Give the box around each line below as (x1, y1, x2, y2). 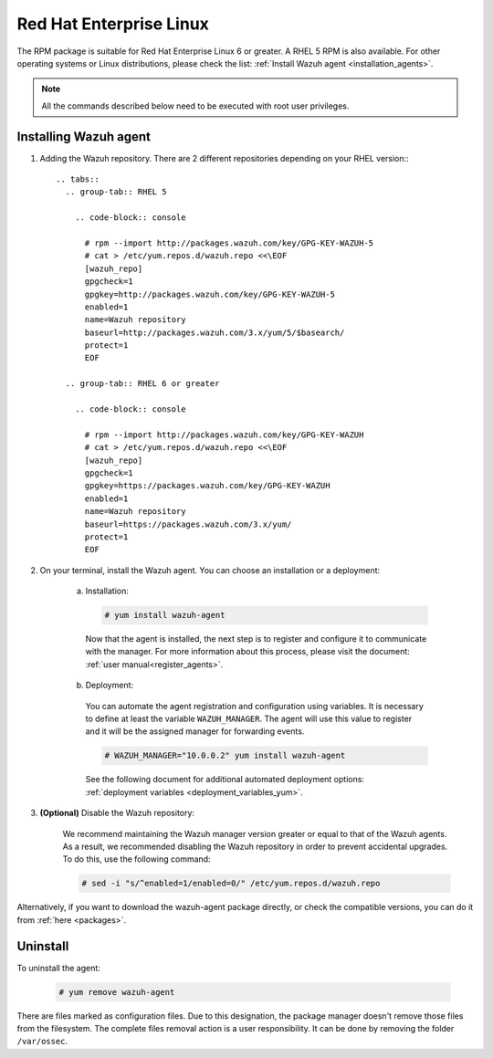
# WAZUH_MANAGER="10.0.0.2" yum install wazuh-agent (104, 750, 346, 761)
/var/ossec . (16, 1036, 68, 1047)
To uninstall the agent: (16, 962, 100, 973)
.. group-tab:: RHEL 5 (65, 187, 167, 197)
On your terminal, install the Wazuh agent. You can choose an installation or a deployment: (39, 564, 381, 575)
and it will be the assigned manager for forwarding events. (85, 726, 305, 737)
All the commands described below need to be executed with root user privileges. (41, 100, 350, 111)
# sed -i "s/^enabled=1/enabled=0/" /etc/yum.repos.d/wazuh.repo (81, 878, 381, 889)
